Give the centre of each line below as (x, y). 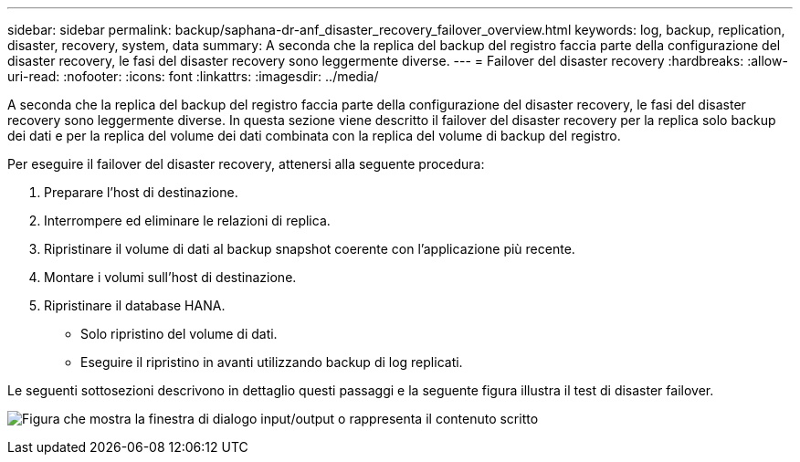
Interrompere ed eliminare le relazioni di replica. (187, 220)
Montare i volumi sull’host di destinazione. (170, 277)
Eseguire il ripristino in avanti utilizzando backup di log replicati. (272, 362)
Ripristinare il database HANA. (135, 305)
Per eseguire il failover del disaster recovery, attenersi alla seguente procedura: (246, 164)
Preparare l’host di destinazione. (141, 192)
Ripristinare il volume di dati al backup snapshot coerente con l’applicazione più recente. (310, 249)
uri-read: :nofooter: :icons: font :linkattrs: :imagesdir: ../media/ (193, 76)
